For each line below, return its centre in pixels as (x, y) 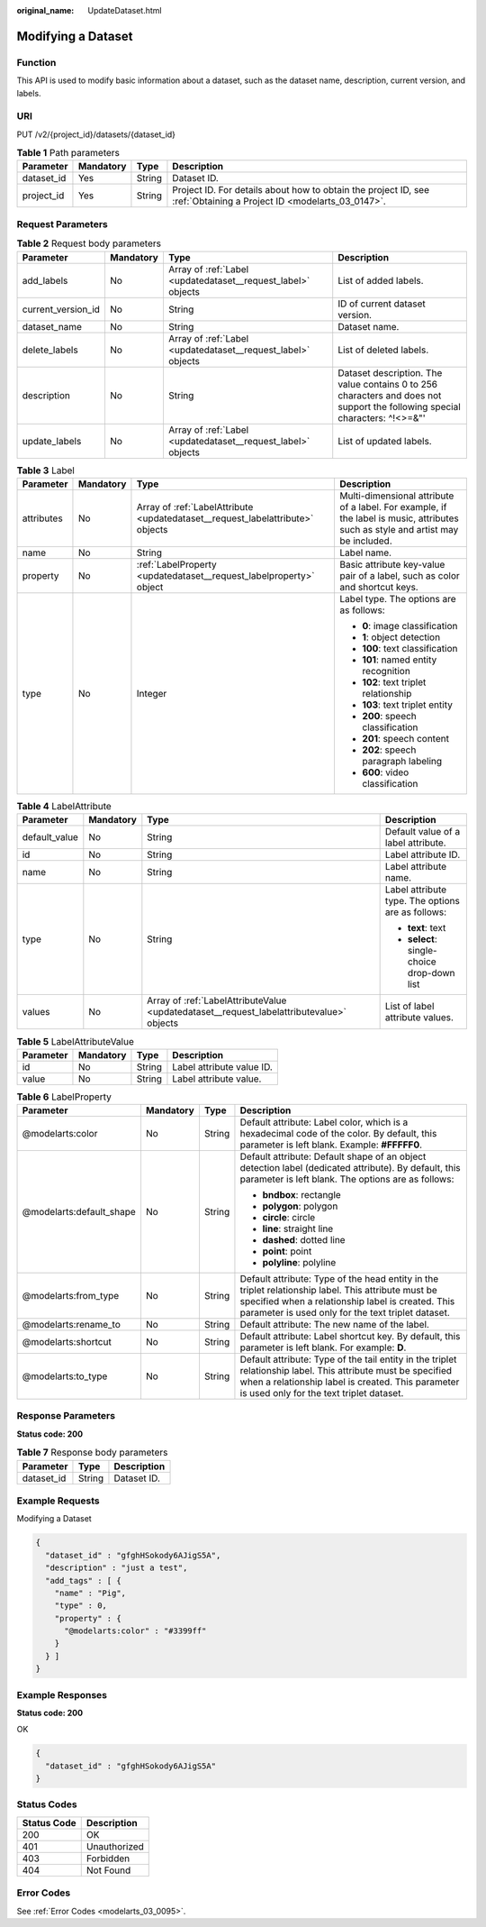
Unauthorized (115, 1846)
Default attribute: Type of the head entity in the (339, 1279)
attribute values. (419, 1018)
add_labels (45, 280)
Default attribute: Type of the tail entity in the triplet (348, 1359)
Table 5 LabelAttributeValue (76, 1041)
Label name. (365, 553)
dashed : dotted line (304, 1240)
